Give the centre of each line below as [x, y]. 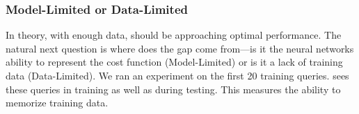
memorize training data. [57, 103]
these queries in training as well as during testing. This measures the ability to [173, 89]
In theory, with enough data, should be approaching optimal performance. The [174, 35]
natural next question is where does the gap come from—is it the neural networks [180, 48]
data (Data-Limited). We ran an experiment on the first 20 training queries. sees [177, 75]
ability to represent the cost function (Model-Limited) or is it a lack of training [174, 62]
